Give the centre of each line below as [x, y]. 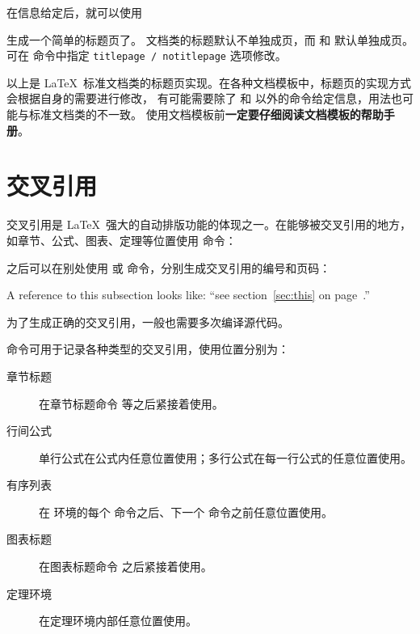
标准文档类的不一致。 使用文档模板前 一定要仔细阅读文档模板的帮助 [206, 114]
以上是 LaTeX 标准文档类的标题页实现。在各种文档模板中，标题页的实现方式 [209, 82]
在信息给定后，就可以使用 [74, 12]
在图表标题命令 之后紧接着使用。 [126, 566]
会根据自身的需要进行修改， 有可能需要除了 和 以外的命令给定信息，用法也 [204, 98]
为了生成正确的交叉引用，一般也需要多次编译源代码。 [148, 321]
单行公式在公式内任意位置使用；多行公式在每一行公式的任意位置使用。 [225, 457]
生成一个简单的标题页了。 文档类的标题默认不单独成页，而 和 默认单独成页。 [210, 39]
